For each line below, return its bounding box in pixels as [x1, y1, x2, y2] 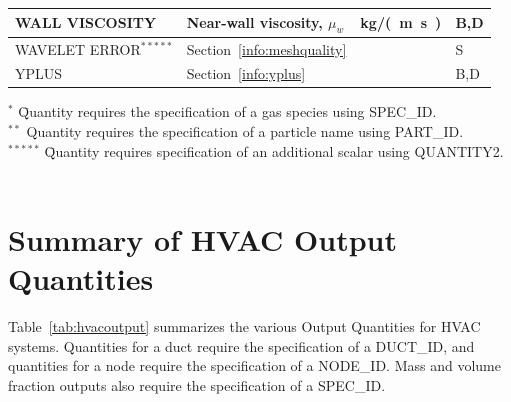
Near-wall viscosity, [186, 11, 323, 32]
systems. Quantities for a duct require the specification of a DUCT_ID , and [8, 335, 475, 356]
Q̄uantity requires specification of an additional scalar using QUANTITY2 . [44, 140, 504, 161]
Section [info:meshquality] [186, 38, 347, 59]
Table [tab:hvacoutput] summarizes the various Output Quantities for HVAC [8, 316, 481, 337]
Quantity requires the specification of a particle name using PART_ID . [26, 121, 464, 142]
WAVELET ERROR [15, 38, 141, 59]
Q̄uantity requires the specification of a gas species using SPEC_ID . [18, 101, 437, 122]
